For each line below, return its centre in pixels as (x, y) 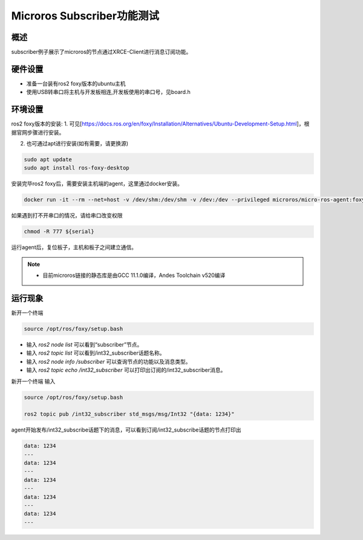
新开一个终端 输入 (33, 381)
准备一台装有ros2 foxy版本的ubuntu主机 (76, 83)
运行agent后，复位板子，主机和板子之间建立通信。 (74, 247)
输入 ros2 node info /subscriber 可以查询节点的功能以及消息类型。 (109, 361)
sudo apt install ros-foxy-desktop (77, 168)
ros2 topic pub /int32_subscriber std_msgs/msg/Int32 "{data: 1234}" (129, 414)
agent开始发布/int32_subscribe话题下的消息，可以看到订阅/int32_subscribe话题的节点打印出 (126, 430)
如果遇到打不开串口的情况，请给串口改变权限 (67, 216)
